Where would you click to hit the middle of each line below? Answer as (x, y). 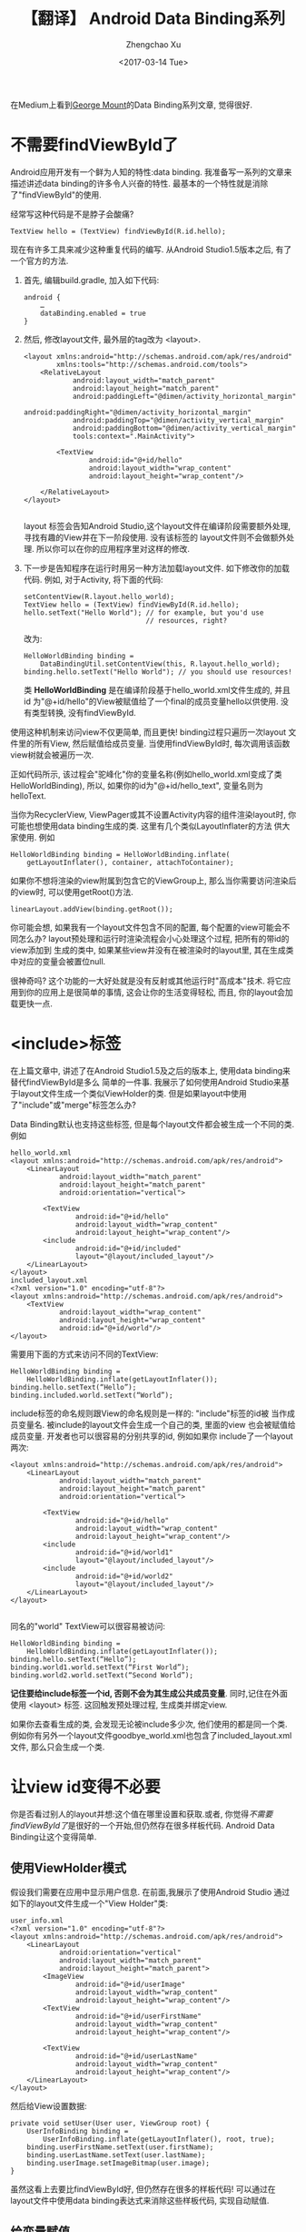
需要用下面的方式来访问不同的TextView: (84, 1354)
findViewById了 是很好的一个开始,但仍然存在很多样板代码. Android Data (143, 1825)
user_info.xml (37, 1921)
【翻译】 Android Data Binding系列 (153, 19)
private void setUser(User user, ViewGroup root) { (110, 2123)
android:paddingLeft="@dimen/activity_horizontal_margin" (184, 396)
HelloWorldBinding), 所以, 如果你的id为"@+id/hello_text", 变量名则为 (137, 785)
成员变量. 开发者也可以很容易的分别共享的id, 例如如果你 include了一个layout (152, 1436)
